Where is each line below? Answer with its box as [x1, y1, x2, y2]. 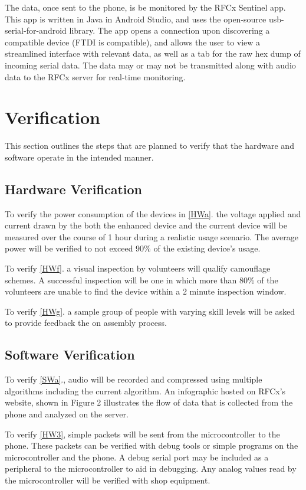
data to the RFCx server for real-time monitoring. [5, 70, 186, 83]
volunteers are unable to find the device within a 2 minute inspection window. [5, 285, 287, 298]
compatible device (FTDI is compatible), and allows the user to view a [5, 35, 261, 48]
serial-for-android [5, 24, 67, 37]
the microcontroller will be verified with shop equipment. [5, 473, 210, 486]
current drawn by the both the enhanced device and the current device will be [5, 219, 287, 231]
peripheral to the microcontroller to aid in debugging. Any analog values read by [5, 462, 297, 475]
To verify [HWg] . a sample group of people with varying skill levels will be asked [5, 305, 295, 317]
